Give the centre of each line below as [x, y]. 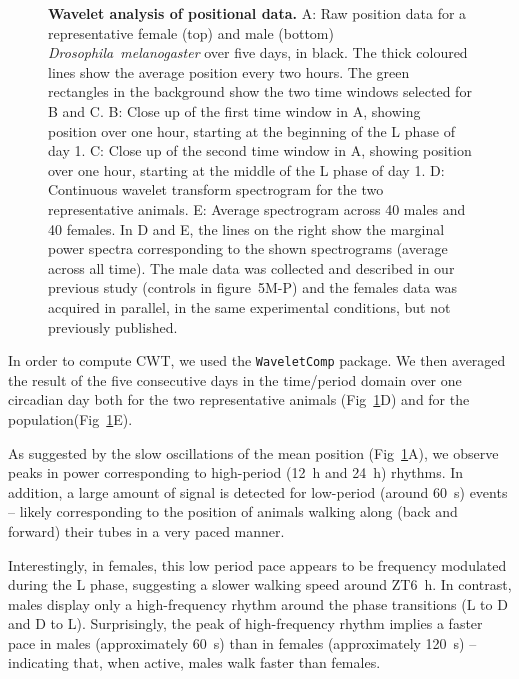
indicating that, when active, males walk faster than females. [194, 662]
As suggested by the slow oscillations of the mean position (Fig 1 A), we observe [253, 452]
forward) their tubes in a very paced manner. [146, 530]
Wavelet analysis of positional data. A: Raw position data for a [257, 13]
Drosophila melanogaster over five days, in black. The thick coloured [258, 52]
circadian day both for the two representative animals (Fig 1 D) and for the [239, 399]
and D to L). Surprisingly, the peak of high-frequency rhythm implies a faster [245, 623]
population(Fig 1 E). [70, 418]
